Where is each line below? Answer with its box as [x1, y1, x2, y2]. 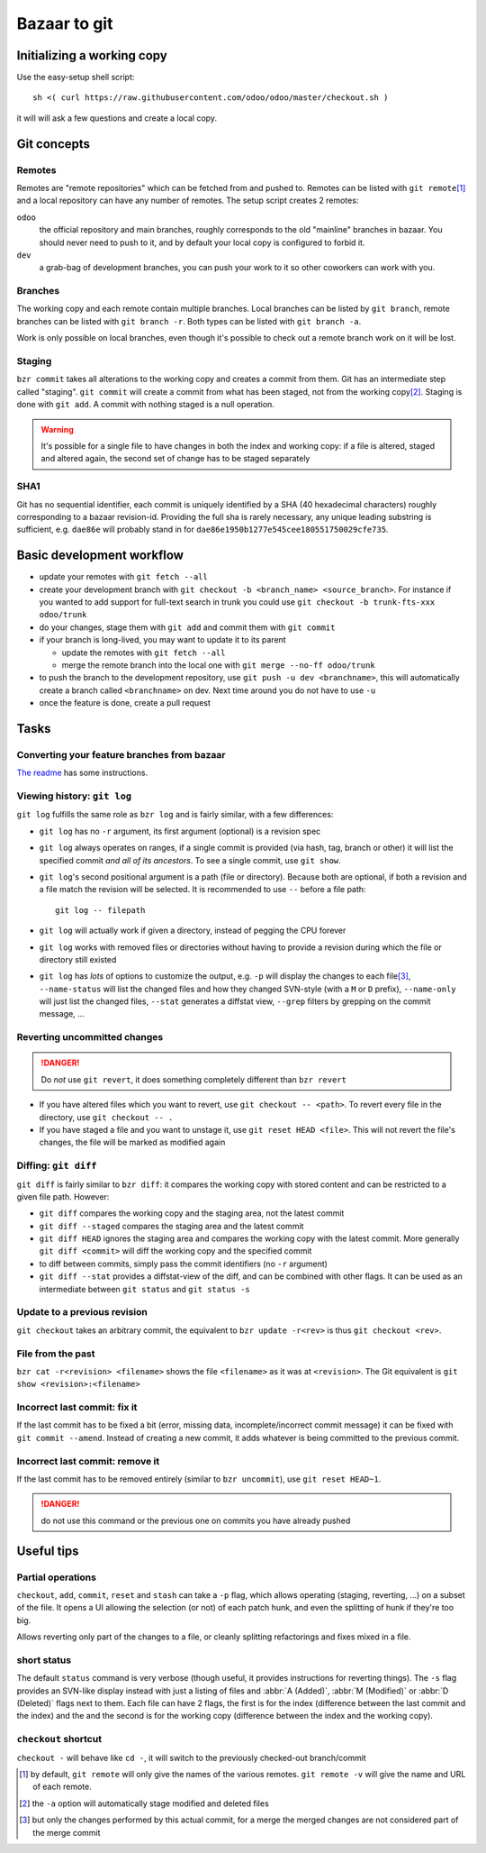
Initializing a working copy [16, 48, 168, 63]
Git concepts [16, 136, 90, 151]
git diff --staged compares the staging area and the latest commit [39, 1220, 304, 1231]
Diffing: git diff [16, 1159, 97, 1172]
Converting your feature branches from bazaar [16, 748, 226, 761]
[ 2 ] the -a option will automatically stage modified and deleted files [19, 1798, 269, 1809]
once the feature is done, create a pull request [39, 698, 211, 708]
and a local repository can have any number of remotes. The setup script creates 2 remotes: [16, 195, 359, 206]
